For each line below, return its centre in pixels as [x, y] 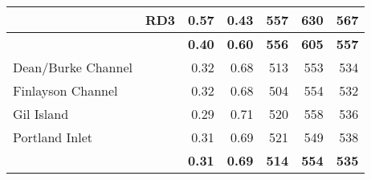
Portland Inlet [53, 137]
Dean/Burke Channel [73, 67]
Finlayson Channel [65, 90]
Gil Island [41, 114]
